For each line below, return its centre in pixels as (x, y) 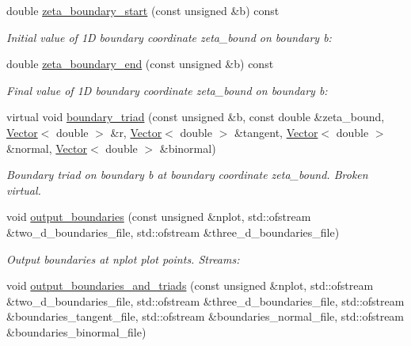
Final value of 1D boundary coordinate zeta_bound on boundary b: (167, 90)
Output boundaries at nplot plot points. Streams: (123, 259)
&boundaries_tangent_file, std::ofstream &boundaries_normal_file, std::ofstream (205, 316)
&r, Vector (136, 132)
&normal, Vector (47, 148)
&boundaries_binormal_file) (76, 331)
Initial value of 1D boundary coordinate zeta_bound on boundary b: (169, 37)
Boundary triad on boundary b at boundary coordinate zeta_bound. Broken (187, 175)
